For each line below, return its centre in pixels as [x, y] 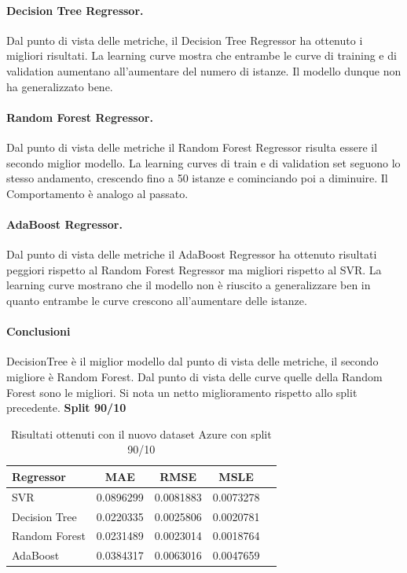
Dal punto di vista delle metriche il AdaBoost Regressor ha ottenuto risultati [192, 254]
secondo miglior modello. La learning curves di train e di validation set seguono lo [203, 162]
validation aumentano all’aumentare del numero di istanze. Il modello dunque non [204, 70]
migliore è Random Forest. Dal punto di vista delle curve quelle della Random [194, 376]
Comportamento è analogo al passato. [97, 193]
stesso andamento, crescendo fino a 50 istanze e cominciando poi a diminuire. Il [197, 178]
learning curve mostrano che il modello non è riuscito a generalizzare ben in [189, 285]
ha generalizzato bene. [60, 86]
